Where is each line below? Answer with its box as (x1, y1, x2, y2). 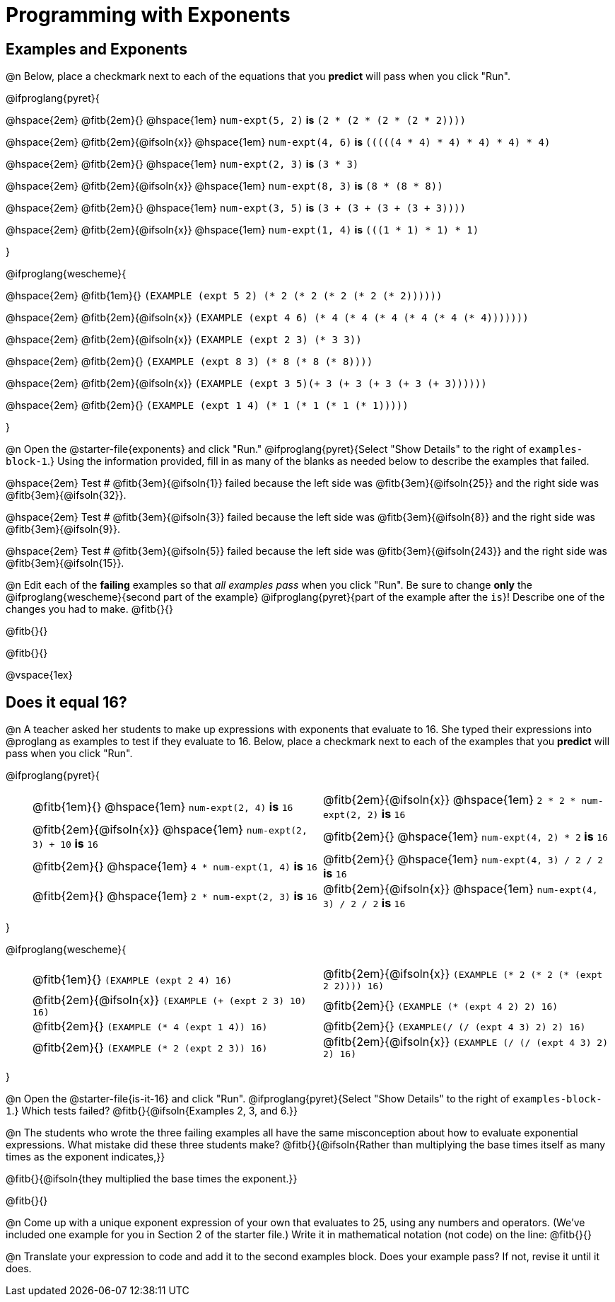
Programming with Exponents (6, 3, 291, 27)
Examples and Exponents (6, 40, 187, 58)
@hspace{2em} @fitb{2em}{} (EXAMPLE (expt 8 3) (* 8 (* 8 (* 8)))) (6, 355, 373, 368)
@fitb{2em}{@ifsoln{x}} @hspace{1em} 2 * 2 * (323, 793, 576, 807)
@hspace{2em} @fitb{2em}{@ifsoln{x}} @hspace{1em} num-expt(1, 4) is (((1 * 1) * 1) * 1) (6, 224, 479, 236)
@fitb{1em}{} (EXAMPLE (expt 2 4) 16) (33, 972, 233, 986)
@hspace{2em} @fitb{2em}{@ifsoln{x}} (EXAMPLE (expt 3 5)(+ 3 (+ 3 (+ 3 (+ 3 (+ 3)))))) (6, 377, 487, 390)
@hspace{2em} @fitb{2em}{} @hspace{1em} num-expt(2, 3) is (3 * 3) (6, 158, 359, 171)
